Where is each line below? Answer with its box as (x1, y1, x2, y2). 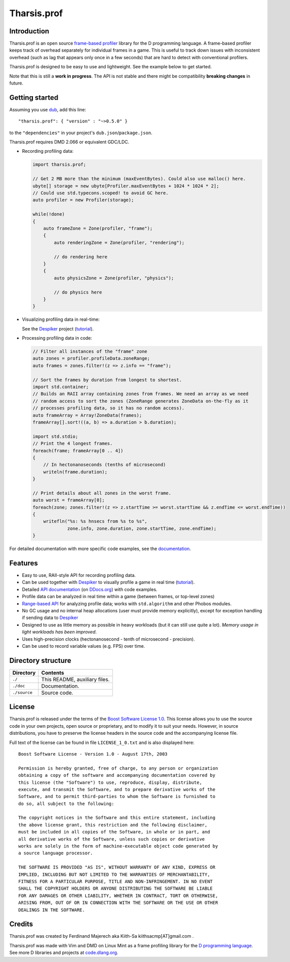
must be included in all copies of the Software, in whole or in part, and (18, 829, 210, 835)
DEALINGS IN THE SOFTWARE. (18, 907, 85, 913)
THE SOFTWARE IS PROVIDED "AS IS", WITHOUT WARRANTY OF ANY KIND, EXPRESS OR (18, 864, 216, 870)
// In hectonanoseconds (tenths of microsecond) (43, 462, 166, 468)
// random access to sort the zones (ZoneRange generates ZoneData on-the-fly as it (32, 398, 249, 404)
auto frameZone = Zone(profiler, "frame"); (43, 225, 153, 231)
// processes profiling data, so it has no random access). (32, 405, 185, 411)
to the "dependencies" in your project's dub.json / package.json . (9, 130, 153, 136)
